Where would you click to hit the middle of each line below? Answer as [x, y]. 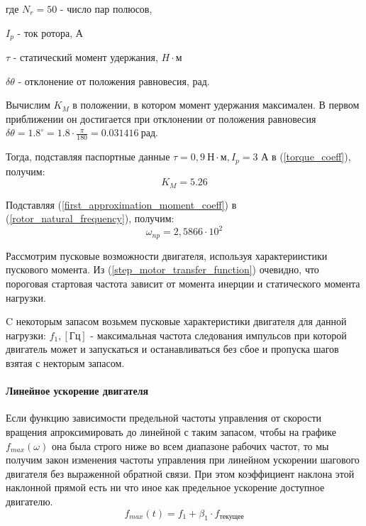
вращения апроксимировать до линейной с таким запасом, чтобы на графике [171, 432]
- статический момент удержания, [85, 57]
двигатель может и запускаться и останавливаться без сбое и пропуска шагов [172, 349]
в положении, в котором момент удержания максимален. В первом [216, 105]
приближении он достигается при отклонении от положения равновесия [161, 118]
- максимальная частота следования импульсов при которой [218, 335]
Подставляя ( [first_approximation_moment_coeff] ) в [121, 204]
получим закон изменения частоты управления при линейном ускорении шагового [183, 460]
